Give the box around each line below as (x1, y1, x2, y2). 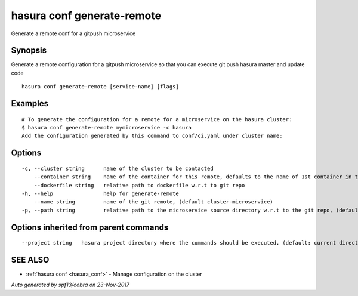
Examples (11, 98, 49, 109)
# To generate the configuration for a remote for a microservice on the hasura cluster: (21, 116, 292, 122)
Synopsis (11, 45, 47, 55)
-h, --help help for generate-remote (21, 190, 179, 197)
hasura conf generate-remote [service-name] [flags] (21, 84, 179, 90)
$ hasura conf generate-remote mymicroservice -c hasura (21, 124, 192, 131)
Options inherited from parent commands (11, 222, 169, 232)
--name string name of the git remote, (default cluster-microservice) (33, 199, 274, 205)
